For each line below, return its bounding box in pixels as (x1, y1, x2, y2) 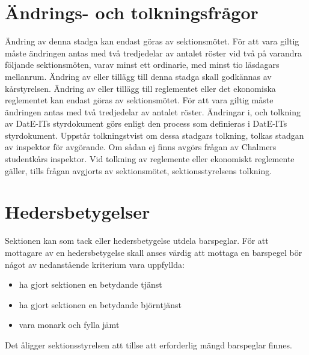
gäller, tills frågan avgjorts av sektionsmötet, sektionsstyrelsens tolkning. (5, 164, 272, 177)
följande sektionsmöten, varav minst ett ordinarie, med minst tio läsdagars (5, 58, 280, 71)
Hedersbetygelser (5, 199, 150, 224)
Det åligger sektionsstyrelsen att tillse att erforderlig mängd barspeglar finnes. (5, 338, 292, 351)
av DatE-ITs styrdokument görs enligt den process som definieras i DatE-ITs (5, 117, 287, 130)
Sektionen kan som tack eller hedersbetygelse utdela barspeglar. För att (5, 234, 269, 247)
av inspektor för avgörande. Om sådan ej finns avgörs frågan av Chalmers (5, 141, 277, 153)
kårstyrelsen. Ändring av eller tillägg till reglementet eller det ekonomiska (5, 82, 276, 94)
